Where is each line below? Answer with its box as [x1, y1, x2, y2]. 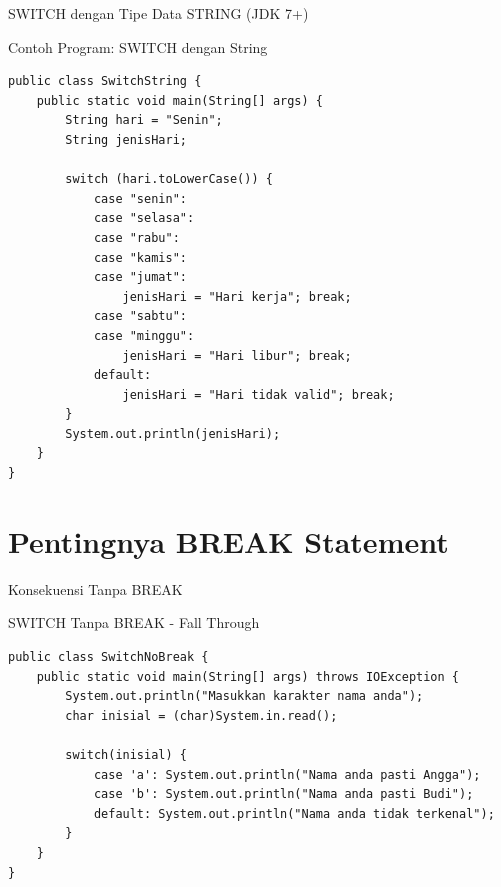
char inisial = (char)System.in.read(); [65, 708, 338, 723]
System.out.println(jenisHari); [65, 426, 281, 441]
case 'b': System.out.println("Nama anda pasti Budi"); [93, 787, 474, 802]
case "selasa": [93, 211, 195, 226]
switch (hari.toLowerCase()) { [65, 172, 273, 187]
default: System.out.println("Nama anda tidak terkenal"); [93, 806, 495, 821]
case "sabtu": [93, 309, 187, 324]
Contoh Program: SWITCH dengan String [8, 36, 268, 57]
